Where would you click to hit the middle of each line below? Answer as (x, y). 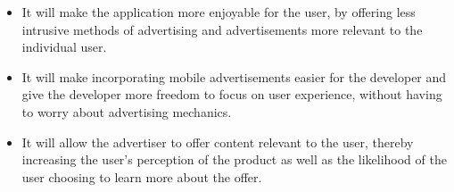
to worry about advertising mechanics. (127, 111)
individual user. (64, 47)
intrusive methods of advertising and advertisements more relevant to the (222, 29)
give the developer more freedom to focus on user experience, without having (232, 94)
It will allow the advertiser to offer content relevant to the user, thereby (218, 142)
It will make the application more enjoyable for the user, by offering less (219, 12)
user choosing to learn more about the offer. (142, 176)
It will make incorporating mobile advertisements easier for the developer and (234, 76)
